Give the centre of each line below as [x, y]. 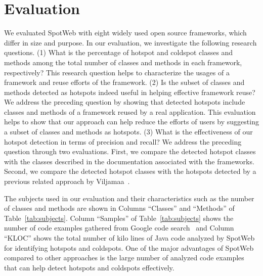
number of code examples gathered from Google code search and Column [119, 228]
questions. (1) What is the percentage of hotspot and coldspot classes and [119, 52]
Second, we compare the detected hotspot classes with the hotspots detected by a [130, 171]
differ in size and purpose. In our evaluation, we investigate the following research [130, 42]
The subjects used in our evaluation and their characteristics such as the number [129, 198]
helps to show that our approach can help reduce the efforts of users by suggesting [131, 122]
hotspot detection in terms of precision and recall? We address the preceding [123, 141]
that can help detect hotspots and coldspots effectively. [89, 267]
